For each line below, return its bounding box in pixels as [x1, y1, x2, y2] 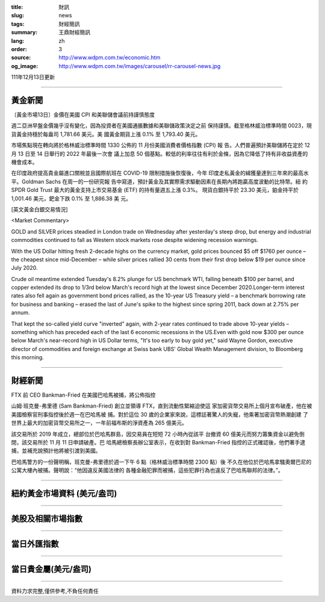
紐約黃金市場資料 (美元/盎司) [11, 488, 117, 499]
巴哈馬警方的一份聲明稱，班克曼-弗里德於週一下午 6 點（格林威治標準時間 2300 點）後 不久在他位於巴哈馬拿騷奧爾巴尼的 [11, 458, 312, 465]
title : [11, 4, 23, 10]
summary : [11, 29, 38, 36]
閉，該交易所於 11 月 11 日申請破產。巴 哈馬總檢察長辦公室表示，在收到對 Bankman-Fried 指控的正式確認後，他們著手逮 [11, 439, 306, 446]
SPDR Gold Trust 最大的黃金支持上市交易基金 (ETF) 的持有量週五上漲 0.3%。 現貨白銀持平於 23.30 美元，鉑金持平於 [11, 187, 299, 194]
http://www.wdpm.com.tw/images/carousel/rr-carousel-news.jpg [58, 62, 221, 69]
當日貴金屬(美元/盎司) [11, 564, 91, 574]
